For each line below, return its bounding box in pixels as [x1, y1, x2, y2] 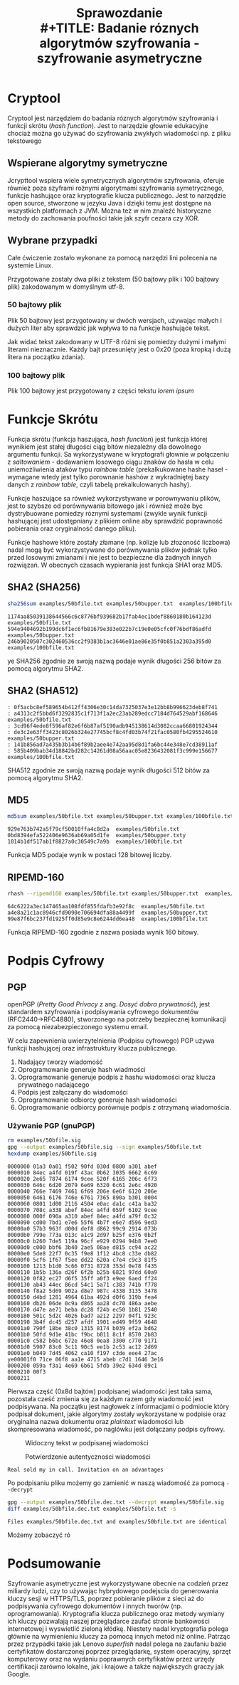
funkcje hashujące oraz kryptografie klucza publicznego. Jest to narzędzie [7, 191, 226, 200]
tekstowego [7, 137, 42, 145]
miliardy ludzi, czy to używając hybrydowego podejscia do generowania [7, 1586, 219, 1595]
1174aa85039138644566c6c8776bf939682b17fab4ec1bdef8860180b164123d [7, 613, 212, 620]
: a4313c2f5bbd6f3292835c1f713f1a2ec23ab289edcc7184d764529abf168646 [7, 710, 218, 717]
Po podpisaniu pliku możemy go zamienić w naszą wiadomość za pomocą [7, 1478, 225, 1487]
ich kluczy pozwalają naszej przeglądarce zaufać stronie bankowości [7, 1617, 210, 1625]
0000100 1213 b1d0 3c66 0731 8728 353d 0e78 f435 [7, 1263, 158, 1270]
